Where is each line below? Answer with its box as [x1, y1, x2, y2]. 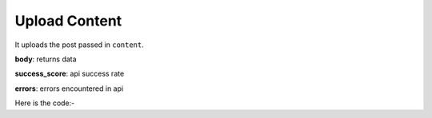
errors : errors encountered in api [14, 84, 124, 93]
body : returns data [14, 54, 77, 64]
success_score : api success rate [14, 69, 125, 79]
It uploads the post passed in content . [14, 40, 144, 49]
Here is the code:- [14, 98, 75, 108]
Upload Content [14, 12, 122, 29]
